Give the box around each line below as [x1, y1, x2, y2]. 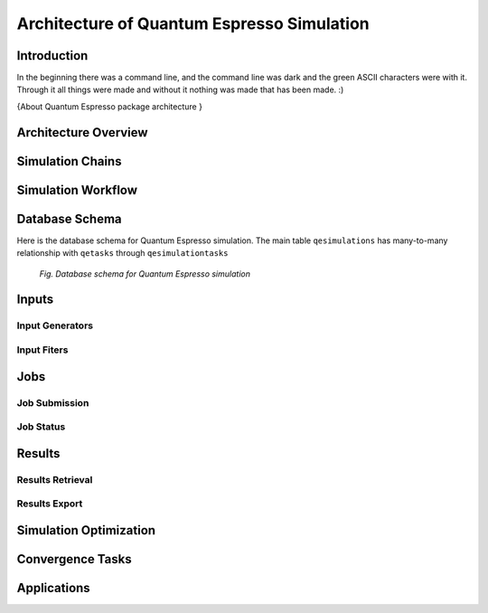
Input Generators [16, 319, 94, 332]
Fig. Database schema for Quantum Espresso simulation [39, 268, 250, 279]
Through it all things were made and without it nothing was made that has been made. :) [16, 84, 344, 95]
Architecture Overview [16, 125, 148, 140]
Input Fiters [16, 344, 69, 356]
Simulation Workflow [16, 182, 138, 198]
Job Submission [16, 396, 89, 409]
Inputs [16, 292, 54, 307]
